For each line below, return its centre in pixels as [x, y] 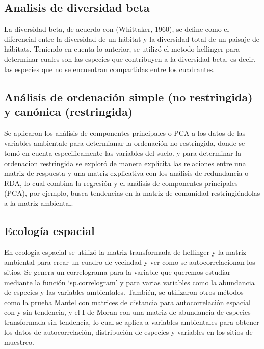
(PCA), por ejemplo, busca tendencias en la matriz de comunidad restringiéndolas [132, 193]
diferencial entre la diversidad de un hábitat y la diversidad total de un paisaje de [132, 39]
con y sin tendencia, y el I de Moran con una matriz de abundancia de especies [127, 312]
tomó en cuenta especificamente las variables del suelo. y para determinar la [123, 153]
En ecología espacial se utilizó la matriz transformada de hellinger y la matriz [125, 252]
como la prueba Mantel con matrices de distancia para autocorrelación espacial [127, 302]
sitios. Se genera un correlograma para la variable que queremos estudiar [117, 272]
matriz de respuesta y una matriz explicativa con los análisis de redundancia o [126, 173]
